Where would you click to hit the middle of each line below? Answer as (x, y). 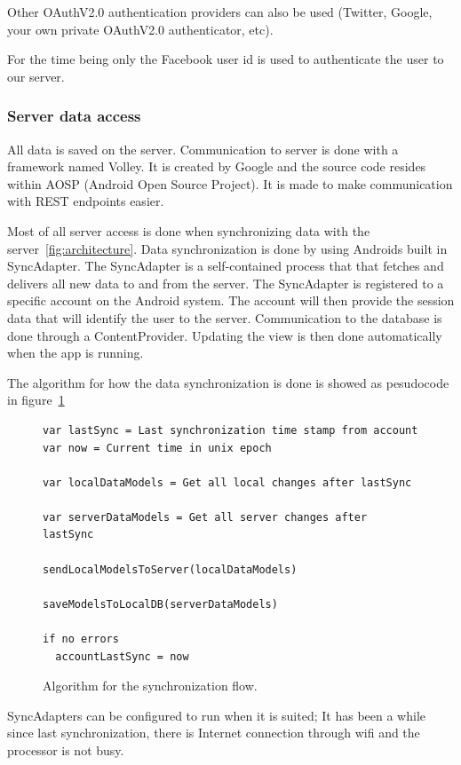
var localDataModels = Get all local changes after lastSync (227, 482)
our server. (36, 76)
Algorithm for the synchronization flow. (150, 686)
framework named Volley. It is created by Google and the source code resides (217, 166)
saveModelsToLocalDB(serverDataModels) (160, 604)
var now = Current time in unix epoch (157, 448)
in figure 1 (36, 400)
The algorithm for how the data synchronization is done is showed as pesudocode (228, 382)
